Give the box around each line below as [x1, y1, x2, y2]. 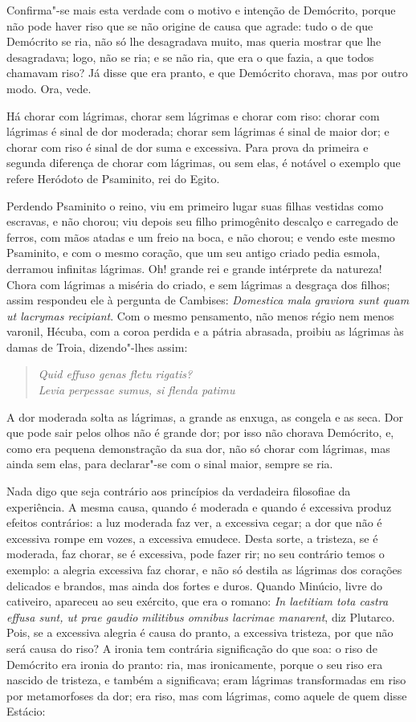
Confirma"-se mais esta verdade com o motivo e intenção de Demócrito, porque [6, 2, 396, 18]
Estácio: [6, 703, 46, 720]
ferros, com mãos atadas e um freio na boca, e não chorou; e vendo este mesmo [6, 228, 395, 245]
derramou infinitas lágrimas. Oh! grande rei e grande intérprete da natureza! [6, 259, 382, 276]
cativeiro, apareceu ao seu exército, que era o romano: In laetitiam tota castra [6, 593, 389, 610]
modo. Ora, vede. [6, 80, 92, 96]
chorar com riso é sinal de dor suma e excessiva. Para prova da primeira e [6, 138, 369, 155]
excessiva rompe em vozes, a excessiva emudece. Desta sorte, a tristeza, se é [6, 529, 378, 546]
